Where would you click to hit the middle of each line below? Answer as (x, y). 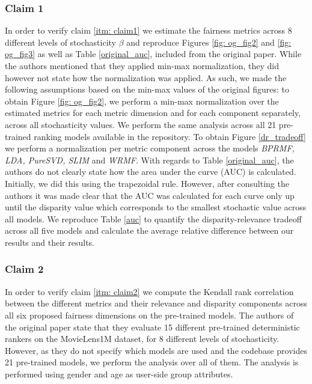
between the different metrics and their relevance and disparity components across (156, 303)
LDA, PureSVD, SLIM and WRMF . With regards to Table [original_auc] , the (149, 160)
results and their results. (50, 242)
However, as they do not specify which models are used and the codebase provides (156, 350)
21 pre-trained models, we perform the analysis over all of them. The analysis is (152, 362)
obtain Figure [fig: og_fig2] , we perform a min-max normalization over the (142, 101)
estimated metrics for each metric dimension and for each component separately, (153, 113)
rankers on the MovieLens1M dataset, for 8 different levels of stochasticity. (142, 339)
